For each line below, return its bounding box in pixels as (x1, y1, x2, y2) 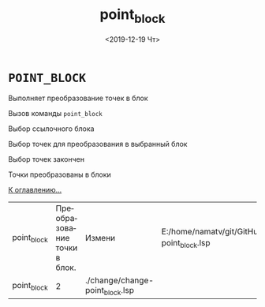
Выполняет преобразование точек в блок (8, 93, 148, 103)
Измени (85, 233, 116, 244)
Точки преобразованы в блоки (8, 170, 112, 179)
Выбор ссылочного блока (8, 124, 95, 133)
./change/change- (85, 275, 154, 286)
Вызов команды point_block (8, 109, 103, 118)
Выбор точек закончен (8, 155, 85, 164)
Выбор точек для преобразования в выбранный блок (8, 140, 188, 149)
